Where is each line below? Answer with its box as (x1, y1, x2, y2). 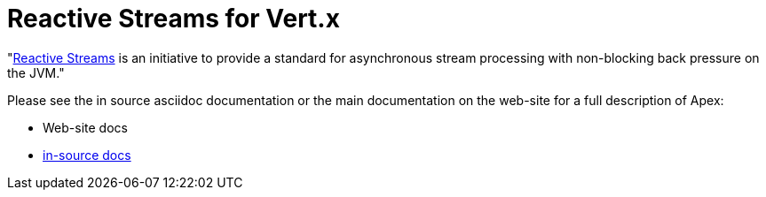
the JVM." (7, 64, 65, 80)
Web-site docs (43, 119, 128, 135)
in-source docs (43, 147, 131, 163)
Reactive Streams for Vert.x (7, 4, 340, 34)
